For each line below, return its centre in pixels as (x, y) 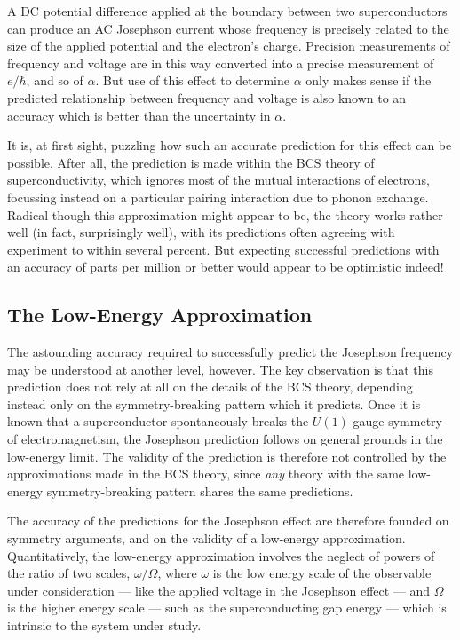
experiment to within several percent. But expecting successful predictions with (223, 249)
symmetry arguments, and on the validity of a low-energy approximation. (206, 538)
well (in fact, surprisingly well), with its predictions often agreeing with (201, 232)
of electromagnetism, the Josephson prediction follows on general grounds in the (225, 439)
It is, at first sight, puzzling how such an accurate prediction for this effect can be (230, 145)
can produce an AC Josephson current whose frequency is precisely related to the (228, 28)
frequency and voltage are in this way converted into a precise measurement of (221, 63)
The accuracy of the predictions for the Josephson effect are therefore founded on (228, 521)
